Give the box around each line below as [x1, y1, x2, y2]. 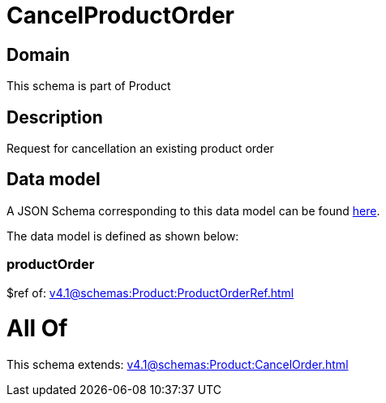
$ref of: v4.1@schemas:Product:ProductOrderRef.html [6, 285, 294, 300]
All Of [6, 314, 68, 343]
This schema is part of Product [6, 79, 171, 93]
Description [6, 106, 103, 128]
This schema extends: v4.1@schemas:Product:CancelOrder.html [6, 357, 349, 372]
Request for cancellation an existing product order [6, 141, 274, 156]
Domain [6, 44, 71, 65]
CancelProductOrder [6, 2, 235, 29]
